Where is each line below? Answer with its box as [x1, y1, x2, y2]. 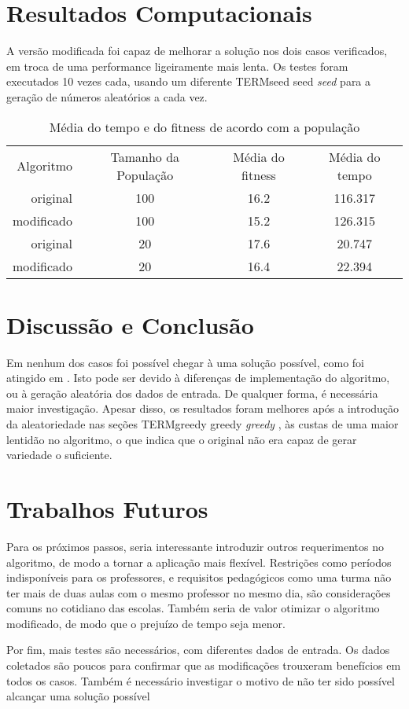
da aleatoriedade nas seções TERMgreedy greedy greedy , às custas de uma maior [6, 416, 399, 432]
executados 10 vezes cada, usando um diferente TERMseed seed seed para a [6, 73, 371, 90]
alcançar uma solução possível [6, 688, 150, 704]
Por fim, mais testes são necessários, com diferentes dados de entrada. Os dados [6, 641, 390, 658]
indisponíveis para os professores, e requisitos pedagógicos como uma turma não [6, 569, 392, 586]
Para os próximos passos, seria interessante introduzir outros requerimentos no [6, 538, 385, 554]
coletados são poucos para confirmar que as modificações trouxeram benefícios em [6, 657, 401, 674]
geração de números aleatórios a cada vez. [6, 88, 208, 105]
